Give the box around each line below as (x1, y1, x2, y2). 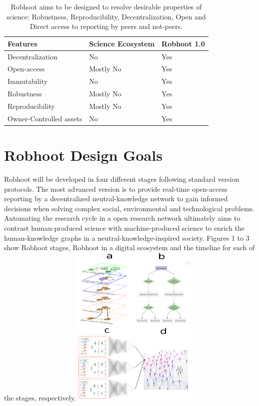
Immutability (7, 76, 48, 86)
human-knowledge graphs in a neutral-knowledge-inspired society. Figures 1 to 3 (4, 232, 249, 243)
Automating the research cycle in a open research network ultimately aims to (4, 213, 240, 223)
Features (7, 38, 37, 48)
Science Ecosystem (89, 38, 155, 48)
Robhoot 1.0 (161, 38, 205, 48)
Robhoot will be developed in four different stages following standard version (4, 174, 239, 184)
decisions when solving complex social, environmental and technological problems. (4, 203, 254, 213)
